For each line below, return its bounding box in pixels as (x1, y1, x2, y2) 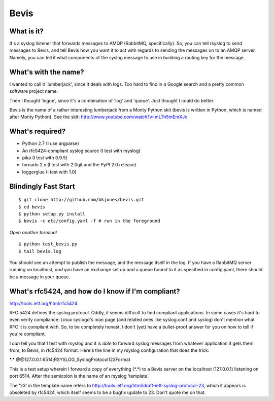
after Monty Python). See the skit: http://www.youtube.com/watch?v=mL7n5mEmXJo (9, 114, 188, 120)
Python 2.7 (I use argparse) (22, 140, 80, 147)
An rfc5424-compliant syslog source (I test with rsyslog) (22, 148, 141, 154)
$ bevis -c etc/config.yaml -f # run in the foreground (18, 218, 160, 224)
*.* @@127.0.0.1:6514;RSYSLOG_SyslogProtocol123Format (9, 356, 130, 362)
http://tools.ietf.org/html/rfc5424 (9, 300, 78, 306)
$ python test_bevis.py (18, 241, 78, 247)
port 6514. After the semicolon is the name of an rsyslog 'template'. (9, 373, 150, 379)
